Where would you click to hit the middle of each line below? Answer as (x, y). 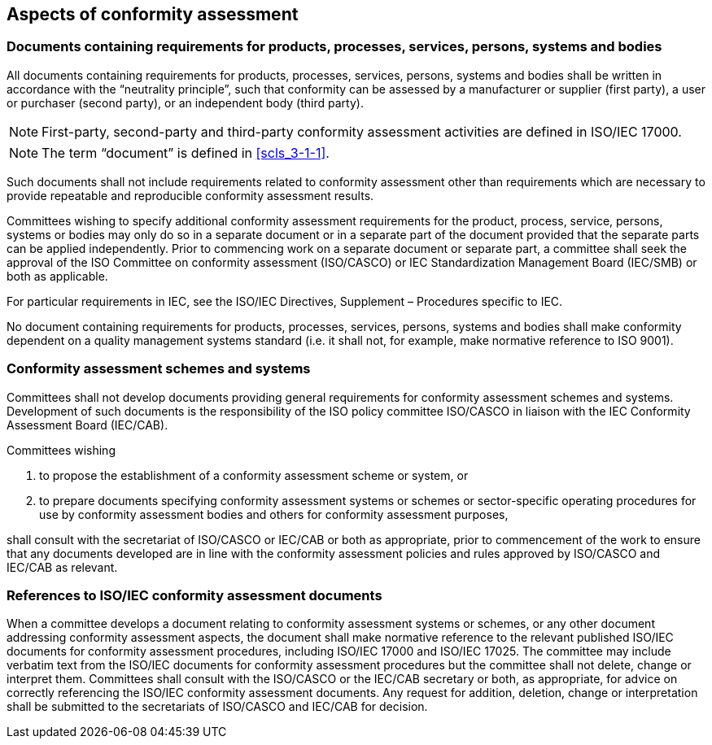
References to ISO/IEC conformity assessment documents (194, 595)
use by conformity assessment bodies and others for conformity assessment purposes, (274, 514)
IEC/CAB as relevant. (62, 567)
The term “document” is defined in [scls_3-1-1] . (186, 152)
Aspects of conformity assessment (153, 14)
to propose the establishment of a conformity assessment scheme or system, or (254, 475)
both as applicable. (57, 276)
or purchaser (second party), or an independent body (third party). (185, 102)
